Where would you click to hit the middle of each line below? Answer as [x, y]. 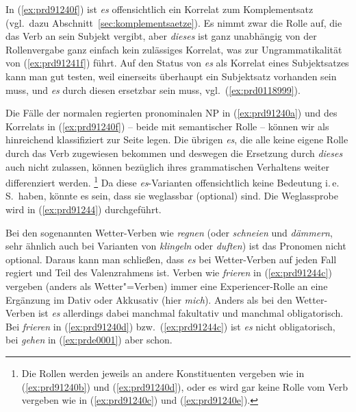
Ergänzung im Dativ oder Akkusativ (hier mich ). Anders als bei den [149, 299]
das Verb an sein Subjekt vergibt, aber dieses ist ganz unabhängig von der [161, 36]
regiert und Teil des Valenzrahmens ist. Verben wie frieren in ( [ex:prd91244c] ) [169, 272]
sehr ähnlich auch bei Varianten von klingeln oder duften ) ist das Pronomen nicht [176, 246]
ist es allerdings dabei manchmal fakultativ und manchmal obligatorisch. [191, 313]
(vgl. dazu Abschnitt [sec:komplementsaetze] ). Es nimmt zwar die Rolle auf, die [174, 22]
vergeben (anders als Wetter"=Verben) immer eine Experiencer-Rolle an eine [167, 286]
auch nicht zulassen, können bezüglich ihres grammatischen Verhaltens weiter [168, 166]
